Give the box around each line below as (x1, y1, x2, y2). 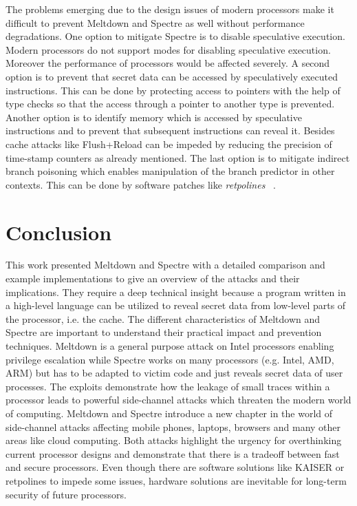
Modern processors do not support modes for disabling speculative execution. (6, 42, 331, 56)
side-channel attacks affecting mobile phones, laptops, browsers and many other (6, 419, 341, 434)
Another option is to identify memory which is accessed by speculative (6, 109, 302, 124)
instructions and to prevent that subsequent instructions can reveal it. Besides (6, 123, 335, 138)
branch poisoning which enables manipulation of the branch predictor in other (6, 164, 335, 178)
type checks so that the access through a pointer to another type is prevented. (6, 96, 335, 111)
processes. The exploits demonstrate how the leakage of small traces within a (6, 379, 330, 393)
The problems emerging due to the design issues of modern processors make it (6, 2, 334, 16)
